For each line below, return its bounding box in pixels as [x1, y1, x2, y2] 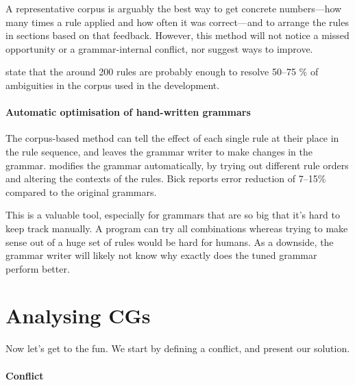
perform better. [5, 261, 70, 275]
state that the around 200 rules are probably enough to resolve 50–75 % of [5, 64, 319, 79]
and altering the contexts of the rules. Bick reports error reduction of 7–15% [5, 171, 326, 186]
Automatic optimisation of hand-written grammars [5, 105, 251, 119]
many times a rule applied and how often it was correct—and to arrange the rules [5, 14, 349, 29]
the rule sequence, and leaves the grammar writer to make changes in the [5, 144, 313, 158]
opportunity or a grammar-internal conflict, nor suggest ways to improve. [5, 41, 313, 55]
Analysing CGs [5, 301, 151, 330]
